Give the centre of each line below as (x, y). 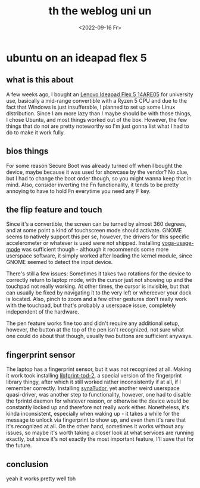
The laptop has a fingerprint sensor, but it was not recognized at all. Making (99, 369)
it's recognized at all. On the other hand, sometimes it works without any (95, 426)
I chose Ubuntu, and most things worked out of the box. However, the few (97, 119)
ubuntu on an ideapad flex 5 (76, 58)
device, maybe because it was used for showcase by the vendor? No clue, (97, 172)
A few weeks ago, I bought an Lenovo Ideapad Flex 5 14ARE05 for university (100, 94)
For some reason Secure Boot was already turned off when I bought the (94, 165)
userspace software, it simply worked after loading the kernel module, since (99, 256)
